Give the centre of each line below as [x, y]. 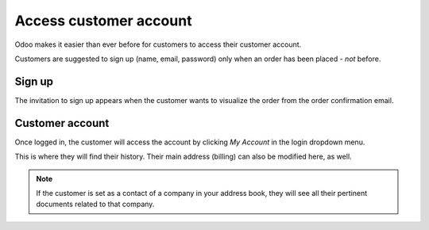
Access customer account [103, 21]
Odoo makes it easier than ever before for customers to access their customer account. [158, 44]
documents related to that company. [95, 204]
